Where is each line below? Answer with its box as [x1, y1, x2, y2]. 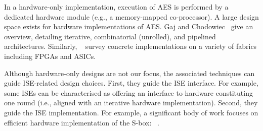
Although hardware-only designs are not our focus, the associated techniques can [4, 68, 255, 78]
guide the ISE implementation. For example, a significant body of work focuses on [4, 107, 258, 117]
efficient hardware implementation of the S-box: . [4, 117, 159, 127]
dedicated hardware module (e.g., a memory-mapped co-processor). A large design [4, 11, 259, 22]
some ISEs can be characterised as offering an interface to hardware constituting [4, 87, 253, 98]
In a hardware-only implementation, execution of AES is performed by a [4, 2, 229, 12]
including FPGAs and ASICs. [4, 50, 96, 61]
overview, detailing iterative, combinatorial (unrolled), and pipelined [4, 31, 216, 41]
